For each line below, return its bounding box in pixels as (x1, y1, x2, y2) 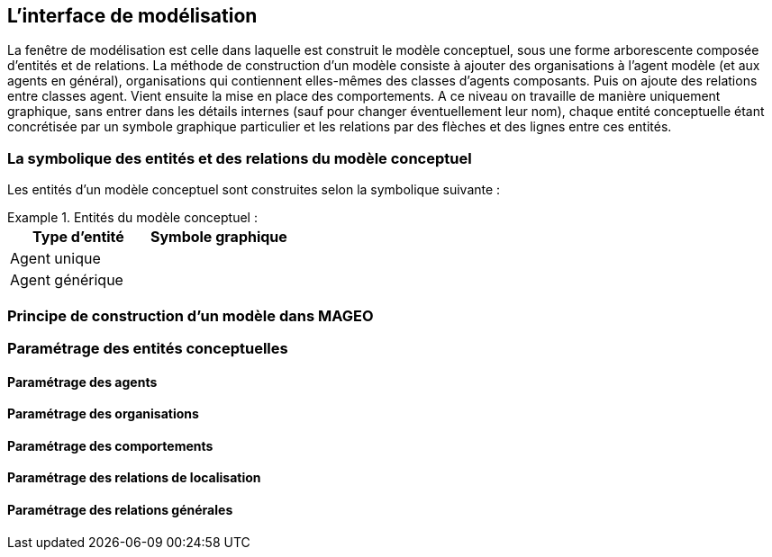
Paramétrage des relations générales (7, 501, 233, 517)
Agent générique (10, 271, 123, 290)
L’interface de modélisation (7, 4, 258, 27)
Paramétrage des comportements (7, 437, 213, 454)
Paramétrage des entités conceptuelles (7, 338, 288, 357)
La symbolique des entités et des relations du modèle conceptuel (7, 148, 472, 167)
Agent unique (10, 249, 101, 268)
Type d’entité (32, 228, 124, 247)
